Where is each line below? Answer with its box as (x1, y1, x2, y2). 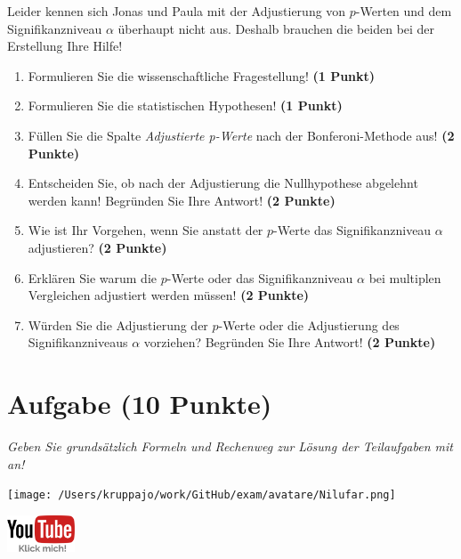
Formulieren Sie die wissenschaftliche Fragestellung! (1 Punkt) (28, 66, 376, 85)
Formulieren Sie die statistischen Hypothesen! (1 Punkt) (28, 96, 343, 115)
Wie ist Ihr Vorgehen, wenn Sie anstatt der (28, 221, 263, 239)
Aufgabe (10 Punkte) (7, 385, 272, 422)
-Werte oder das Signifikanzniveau (166, 268, 353, 287)
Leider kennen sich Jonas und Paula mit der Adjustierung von (7, 2, 346, 20)
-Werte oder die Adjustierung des (218, 315, 400, 334)
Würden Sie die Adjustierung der (28, 315, 208, 334)
